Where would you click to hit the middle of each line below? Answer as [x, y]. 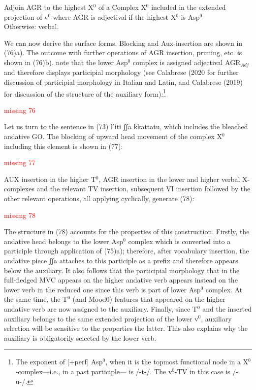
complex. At [224, 289]
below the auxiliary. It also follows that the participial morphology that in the [122, 270]
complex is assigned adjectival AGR [187, 62]
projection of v [26, 17]
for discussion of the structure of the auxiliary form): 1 [85, 93]
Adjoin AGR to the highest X [49, 7]
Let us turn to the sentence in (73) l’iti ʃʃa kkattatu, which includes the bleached [126, 126]
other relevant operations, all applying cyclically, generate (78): [99, 198]
